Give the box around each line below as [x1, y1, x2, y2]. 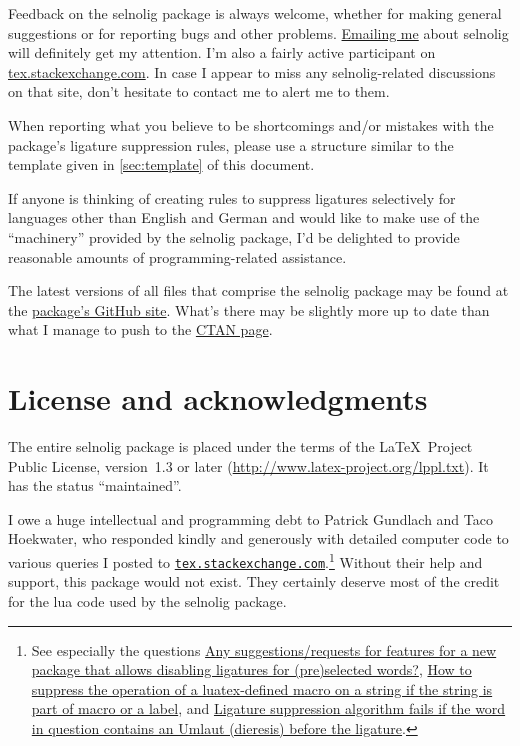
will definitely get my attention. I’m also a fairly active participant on [8, 42, 436, 63]
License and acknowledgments [8, 378, 428, 419]
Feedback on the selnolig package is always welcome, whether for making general [8, 3, 502, 23]
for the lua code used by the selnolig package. [8, 590, 287, 611]
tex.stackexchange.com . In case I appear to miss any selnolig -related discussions [8, 61, 496, 82]
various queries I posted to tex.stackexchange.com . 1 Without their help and [8, 549, 483, 572]
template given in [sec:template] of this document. [8, 154, 315, 175]
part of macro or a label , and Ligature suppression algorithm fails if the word [31, 698, 506, 719]
